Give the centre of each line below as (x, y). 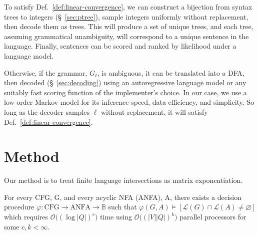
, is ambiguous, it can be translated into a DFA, (171, 72)
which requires (26, 217)
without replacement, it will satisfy (154, 111)
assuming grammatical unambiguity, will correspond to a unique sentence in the (126, 36)
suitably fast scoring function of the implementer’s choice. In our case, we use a (125, 92)
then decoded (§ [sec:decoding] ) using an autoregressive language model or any (125, 82)
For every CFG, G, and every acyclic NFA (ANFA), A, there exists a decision (123, 197)
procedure (19, 207)
